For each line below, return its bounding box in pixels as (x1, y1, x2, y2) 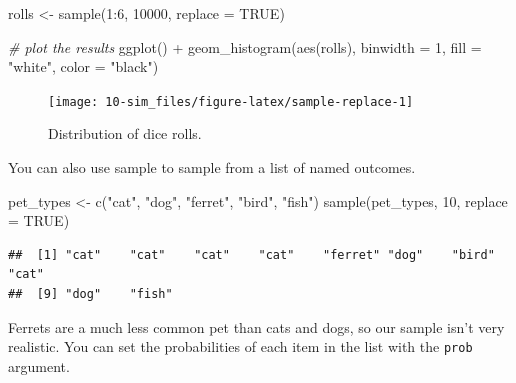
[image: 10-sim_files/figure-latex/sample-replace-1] (48, 94, 414, 109)
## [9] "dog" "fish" (8, 287, 173, 301)
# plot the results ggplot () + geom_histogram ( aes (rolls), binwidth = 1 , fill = (8, 36, 482, 57)
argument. (8, 355, 70, 376)
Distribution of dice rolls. (48, 123, 202, 144)
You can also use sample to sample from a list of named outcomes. (8, 157, 416, 178)
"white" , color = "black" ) (8, 56, 159, 77)
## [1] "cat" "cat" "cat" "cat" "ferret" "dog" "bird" (8, 247, 495, 262)
